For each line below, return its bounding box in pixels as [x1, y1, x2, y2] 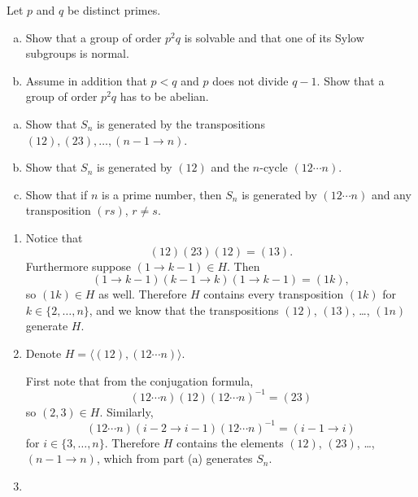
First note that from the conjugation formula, [25, 372, 254, 389]
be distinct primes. [67, 2, 161, 18]
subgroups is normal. [25, 45, 129, 62]
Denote [25, 344, 62, 361]
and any [371, 185, 411, 203]
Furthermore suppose [25, 257, 132, 274]
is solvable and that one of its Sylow [184, 28, 364, 46]
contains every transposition [203, 286, 344, 303]
